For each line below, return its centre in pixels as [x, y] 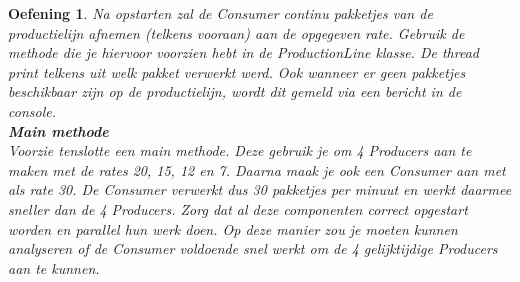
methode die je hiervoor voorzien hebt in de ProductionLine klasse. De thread [243, 52]
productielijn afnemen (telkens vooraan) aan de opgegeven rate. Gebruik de [236, 32]
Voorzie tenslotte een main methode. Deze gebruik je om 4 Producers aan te [240, 150]
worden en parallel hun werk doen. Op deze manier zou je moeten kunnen [233, 228]
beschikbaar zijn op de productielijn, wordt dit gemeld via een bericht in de [235, 91]
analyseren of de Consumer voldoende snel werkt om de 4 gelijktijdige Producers [253, 248]
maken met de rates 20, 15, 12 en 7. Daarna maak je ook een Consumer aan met [257, 169]
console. [32, 110]
